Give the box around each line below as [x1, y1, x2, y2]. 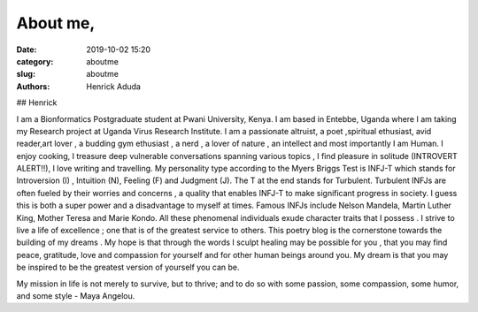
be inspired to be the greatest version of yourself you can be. [16, 262, 240, 273]
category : [16, 56, 54, 66]
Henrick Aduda [86, 80, 142, 92]
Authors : [16, 80, 50, 92]
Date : [16, 44, 37, 55]
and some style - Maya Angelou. [16, 290, 135, 301]
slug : [16, 69, 35, 80]
